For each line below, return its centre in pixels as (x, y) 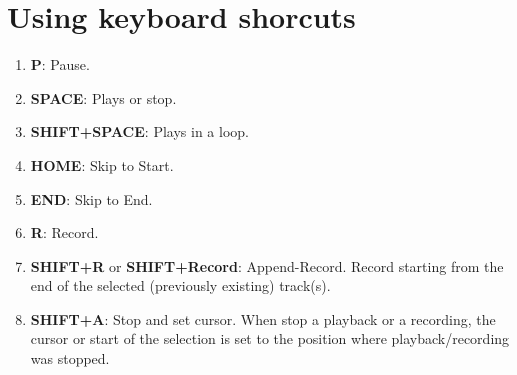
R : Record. (64, 232)
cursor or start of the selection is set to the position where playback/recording (270, 338)
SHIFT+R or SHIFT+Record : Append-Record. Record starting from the (267, 265)
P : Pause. (60, 64)
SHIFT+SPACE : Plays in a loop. (139, 131)
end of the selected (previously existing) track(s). (180, 285)
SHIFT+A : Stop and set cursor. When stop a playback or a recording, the (263, 318)
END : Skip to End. (91, 198)
